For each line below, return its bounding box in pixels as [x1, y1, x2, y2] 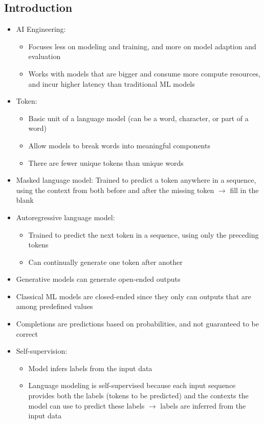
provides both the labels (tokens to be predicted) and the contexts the [28, 390, 249, 401]
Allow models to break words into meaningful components [28, 140, 210, 150]
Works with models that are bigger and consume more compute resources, [28, 68, 260, 79]
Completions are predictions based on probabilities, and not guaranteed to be [16, 318, 259, 329]
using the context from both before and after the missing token [16, 184, 214, 195]
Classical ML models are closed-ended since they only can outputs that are [16, 291, 251, 301]
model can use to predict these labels [28, 400, 145, 411]
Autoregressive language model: [16, 211, 115, 222]
